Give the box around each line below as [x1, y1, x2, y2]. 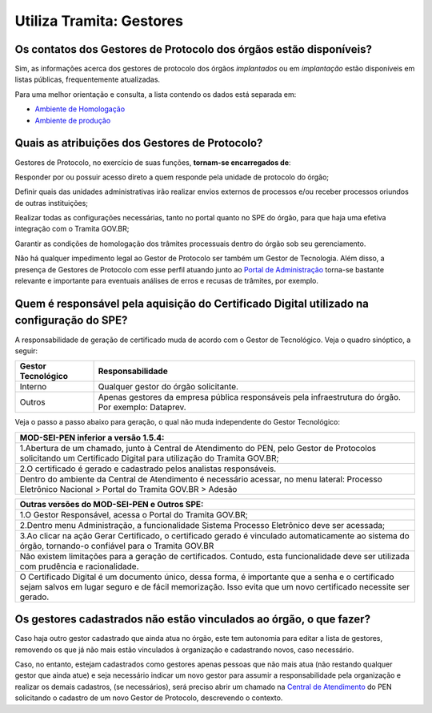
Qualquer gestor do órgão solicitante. [98, 381, 239, 393]
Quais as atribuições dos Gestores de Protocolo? [14, 136, 263, 150]
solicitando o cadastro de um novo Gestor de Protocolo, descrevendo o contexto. [14, 693, 283, 703]
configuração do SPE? [14, 313, 128, 328]
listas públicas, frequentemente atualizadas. [14, 75, 160, 84]
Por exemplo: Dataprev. [98, 401, 187, 413]
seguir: [14, 345, 38, 356]
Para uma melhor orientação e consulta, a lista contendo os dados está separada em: [14, 89, 297, 99]
